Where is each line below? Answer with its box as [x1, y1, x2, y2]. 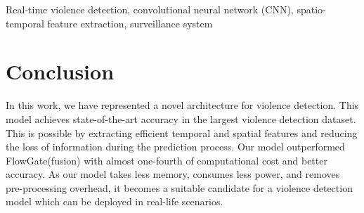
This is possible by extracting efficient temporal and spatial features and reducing [6, 125, 358, 140]
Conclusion [6, 57, 115, 86]
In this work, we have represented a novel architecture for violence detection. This [6, 98, 359, 112]
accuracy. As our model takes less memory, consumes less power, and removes [6, 167, 340, 181]
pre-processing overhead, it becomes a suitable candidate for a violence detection [6, 180, 353, 195]
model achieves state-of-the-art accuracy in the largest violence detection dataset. [6, 111, 356, 126]
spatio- [297, 2, 326, 16]
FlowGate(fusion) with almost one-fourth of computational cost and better [6, 153, 327, 167]
